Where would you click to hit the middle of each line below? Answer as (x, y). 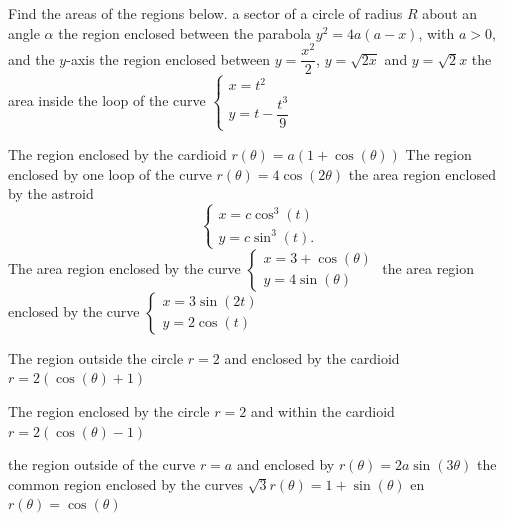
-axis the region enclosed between (168, 58)
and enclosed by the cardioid (312, 357)
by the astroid (51, 193)
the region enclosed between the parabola (185, 32)
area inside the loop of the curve (107, 100)
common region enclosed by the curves (126, 483)
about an (450, 13)
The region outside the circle (96, 357)
